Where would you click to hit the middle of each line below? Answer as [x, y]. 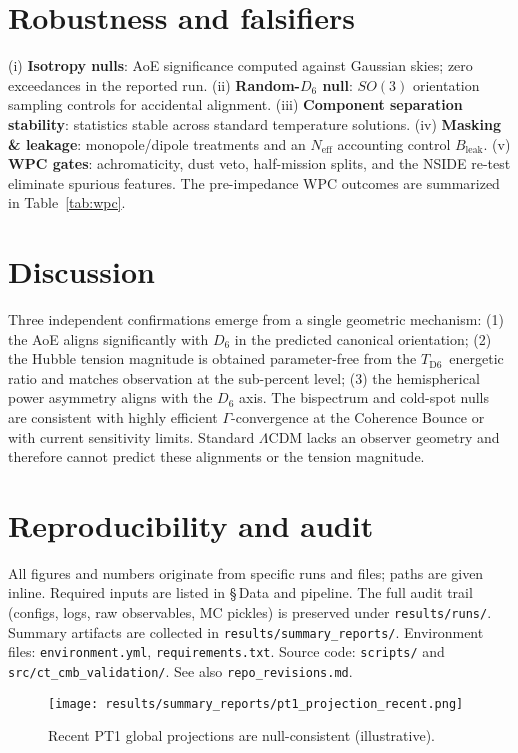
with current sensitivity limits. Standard [131, 436]
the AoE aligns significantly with [108, 338]
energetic [476, 358]
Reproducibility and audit [191, 524]
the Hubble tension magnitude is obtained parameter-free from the [212, 358]
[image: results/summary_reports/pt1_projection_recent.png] [256, 703]
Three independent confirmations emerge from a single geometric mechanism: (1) [256, 319]
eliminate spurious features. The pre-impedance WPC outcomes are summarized [254, 182]
